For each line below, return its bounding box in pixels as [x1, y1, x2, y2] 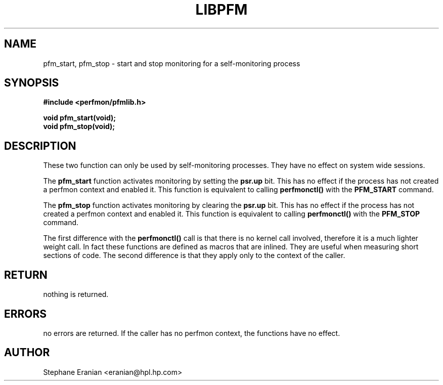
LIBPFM [195, 1, 248, 18]
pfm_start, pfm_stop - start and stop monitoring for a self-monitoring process [43, 59, 300, 68]
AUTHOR [4, 346, 50, 359]
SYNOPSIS [4, 76, 59, 90]
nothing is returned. [43, 290, 109, 299]
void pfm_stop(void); [43, 122, 115, 131]
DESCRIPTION [4, 139, 76, 152]
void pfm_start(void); [43, 113, 116, 122]
